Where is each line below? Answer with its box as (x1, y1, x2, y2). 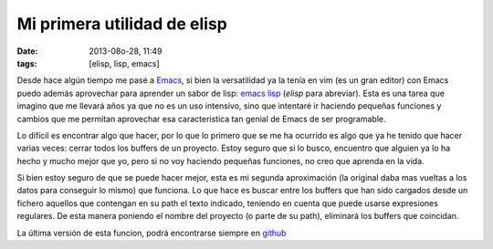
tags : (16, 57, 37, 68)
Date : (16, 46, 38, 57)
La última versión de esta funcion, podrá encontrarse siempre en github (16, 227, 287, 238)
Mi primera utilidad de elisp (16, 14, 227, 34)
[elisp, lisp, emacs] (89, 57, 160, 68)
